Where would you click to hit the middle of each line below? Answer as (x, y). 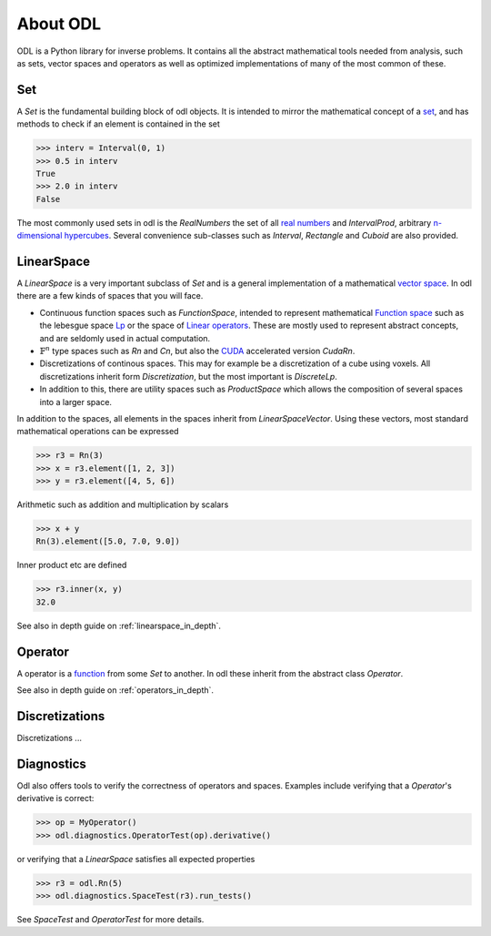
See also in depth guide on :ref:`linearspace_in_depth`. (119, 626)
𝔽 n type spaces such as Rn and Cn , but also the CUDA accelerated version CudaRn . (197, 351)
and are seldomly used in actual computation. (125, 338)
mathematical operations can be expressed (98, 432)
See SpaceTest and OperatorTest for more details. (110, 920)
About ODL (59, 24)
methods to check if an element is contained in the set (118, 124)
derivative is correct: (55, 799)
